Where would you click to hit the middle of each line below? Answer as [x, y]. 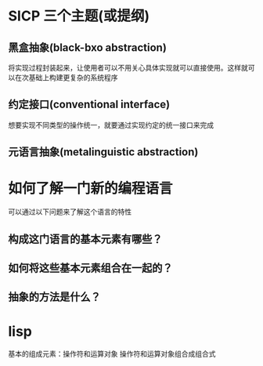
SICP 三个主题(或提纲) [79, 16]
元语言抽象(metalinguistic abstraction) [103, 152]
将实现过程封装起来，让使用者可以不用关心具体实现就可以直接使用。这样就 [128, 68]
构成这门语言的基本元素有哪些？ [85, 239]
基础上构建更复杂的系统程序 [73, 78]
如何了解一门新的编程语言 [91, 188]
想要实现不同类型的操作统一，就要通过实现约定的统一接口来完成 [111, 125]
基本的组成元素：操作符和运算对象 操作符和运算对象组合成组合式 [112, 354]
